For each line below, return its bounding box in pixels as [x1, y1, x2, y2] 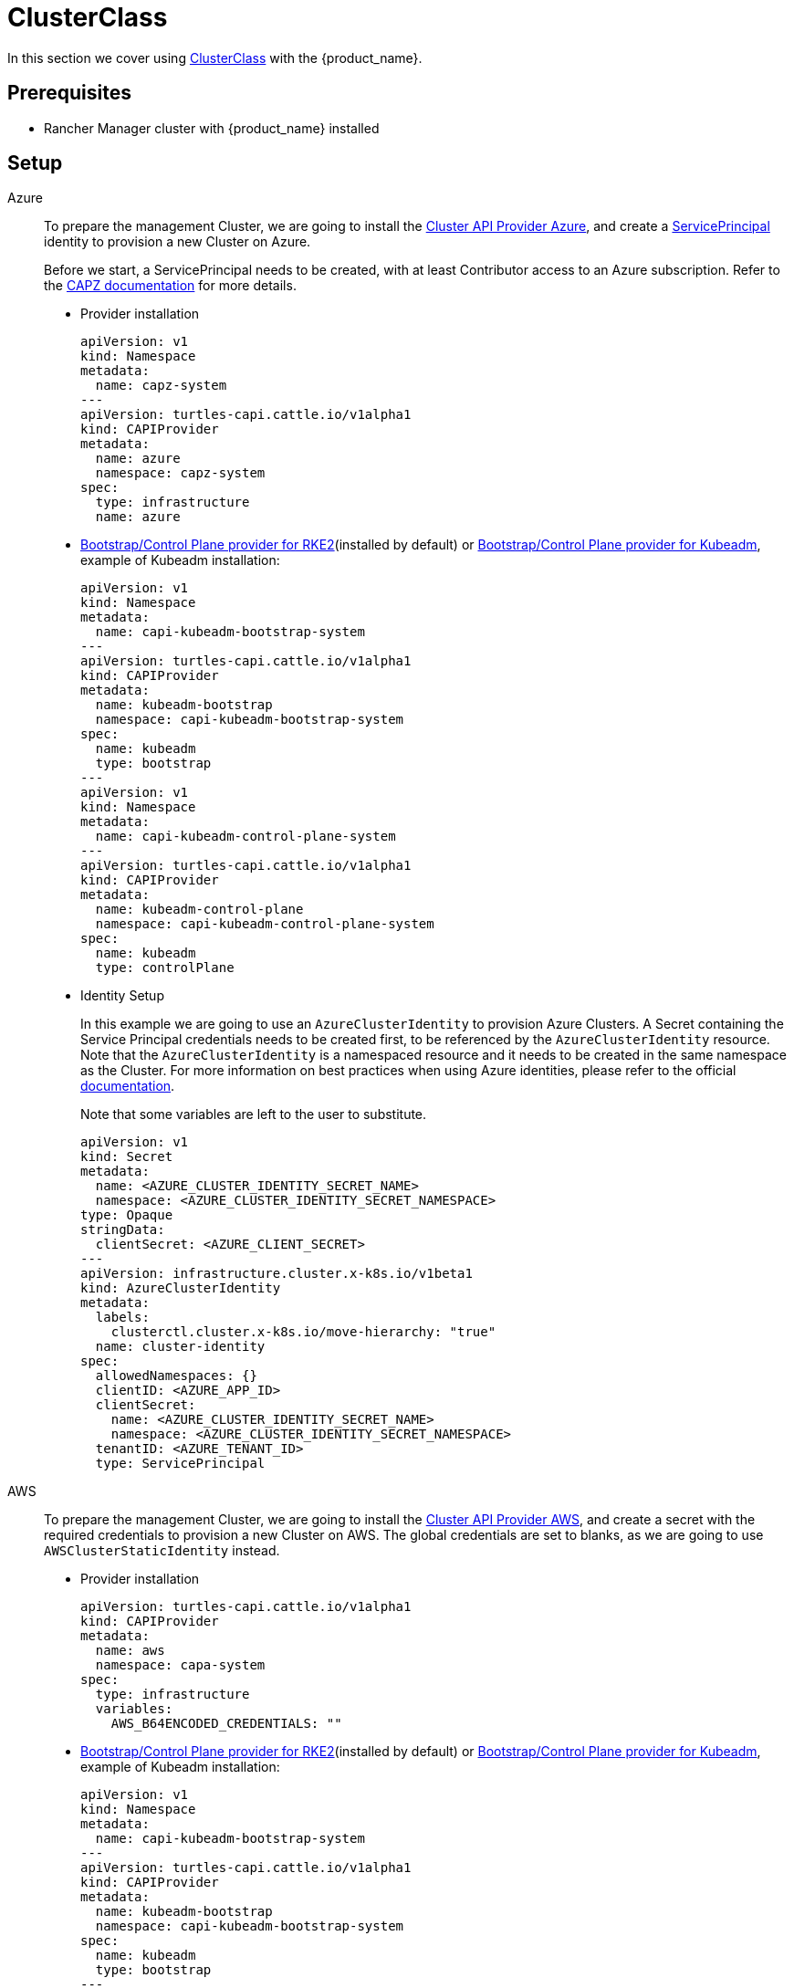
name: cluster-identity [95, 1339, 266, 1355]
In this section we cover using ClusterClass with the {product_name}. [7, 49, 423, 66]
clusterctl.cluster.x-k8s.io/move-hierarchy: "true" [110, 1324, 496, 1340]
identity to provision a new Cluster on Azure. [44, 234, 311, 250]
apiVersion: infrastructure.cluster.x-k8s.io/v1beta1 [80, 1266, 473, 1282]
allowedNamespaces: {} [95, 1368, 257, 1384]
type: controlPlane [95, 960, 235, 976]
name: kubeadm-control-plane [95, 902, 304, 917]
